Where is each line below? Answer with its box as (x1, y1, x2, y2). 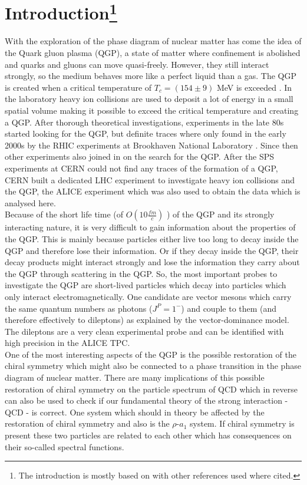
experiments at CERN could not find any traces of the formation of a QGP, (5, 161, 278, 174)
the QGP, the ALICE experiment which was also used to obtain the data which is (5, 185, 301, 197)
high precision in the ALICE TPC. (5, 336, 130, 349)
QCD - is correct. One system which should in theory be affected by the (5, 405, 265, 418)
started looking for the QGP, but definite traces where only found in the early (5, 127, 286, 140)
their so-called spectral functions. (5, 440, 124, 453)
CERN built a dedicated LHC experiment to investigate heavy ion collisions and (5, 173, 295, 186)
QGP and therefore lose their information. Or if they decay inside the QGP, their (5, 244, 299, 256)
